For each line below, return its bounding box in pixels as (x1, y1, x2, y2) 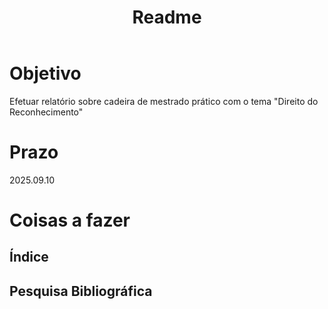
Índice (9, 249, 49, 266)
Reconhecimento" (9, 106, 84, 118)
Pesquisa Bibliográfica (9, 282, 153, 300)
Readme (132, 6, 202, 29)
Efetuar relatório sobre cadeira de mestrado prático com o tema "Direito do (9, 95, 319, 107)
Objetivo (9, 62, 82, 85)
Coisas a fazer (9, 209, 131, 232)
